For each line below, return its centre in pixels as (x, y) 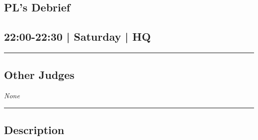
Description (34, 130)
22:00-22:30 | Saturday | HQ (77, 36)
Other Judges (39, 75)
